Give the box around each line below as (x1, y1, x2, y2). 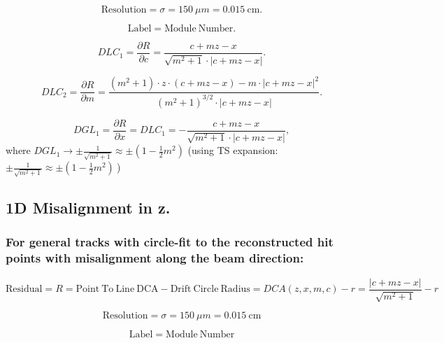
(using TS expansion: (187, 143, 278, 157)
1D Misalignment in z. (6, 197, 171, 218)
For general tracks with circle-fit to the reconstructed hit (6, 233, 334, 251)
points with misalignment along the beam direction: (6, 249, 304, 267)
